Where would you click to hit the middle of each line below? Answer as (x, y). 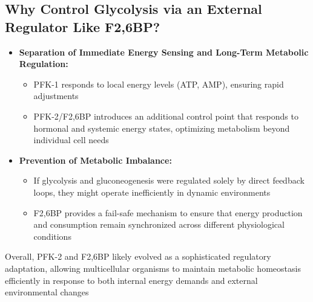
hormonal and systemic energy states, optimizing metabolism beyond (162, 128)
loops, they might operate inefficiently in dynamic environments (152, 192)
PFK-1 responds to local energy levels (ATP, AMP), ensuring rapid (159, 84)
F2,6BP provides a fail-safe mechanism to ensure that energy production (168, 212)
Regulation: (44, 64)
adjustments (56, 96)
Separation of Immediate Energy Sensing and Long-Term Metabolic (164, 52)
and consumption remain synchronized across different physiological (159, 224)
